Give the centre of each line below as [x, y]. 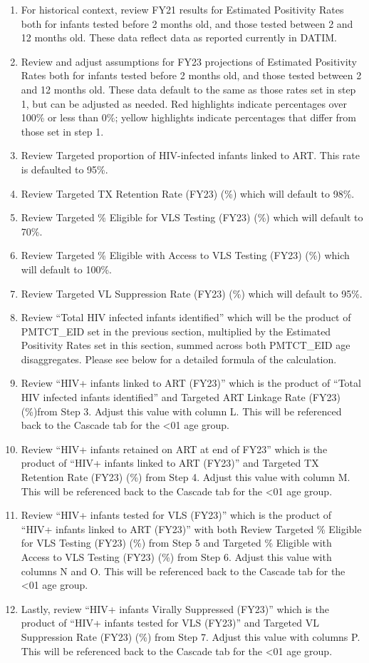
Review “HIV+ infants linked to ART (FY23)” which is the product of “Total [191, 383]
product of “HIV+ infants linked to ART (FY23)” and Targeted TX [170, 463]
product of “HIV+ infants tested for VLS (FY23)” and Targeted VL [170, 623]
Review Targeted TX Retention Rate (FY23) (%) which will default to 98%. [188, 193]
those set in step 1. [62, 131]
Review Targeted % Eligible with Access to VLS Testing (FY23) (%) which [185, 255]
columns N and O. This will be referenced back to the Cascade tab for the [183, 571]
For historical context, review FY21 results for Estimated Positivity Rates [182, 9]
